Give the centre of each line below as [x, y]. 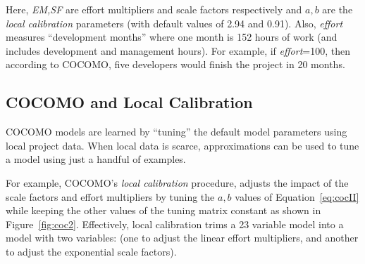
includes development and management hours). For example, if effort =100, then [178, 50]
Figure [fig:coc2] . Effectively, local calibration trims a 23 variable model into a [175, 224]
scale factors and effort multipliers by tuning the [110, 196]
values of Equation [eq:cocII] [297, 196]
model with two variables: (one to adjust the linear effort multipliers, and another [182, 238]
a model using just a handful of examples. [96, 159]
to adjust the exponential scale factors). [91, 251]
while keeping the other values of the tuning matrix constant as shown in [163, 210]
